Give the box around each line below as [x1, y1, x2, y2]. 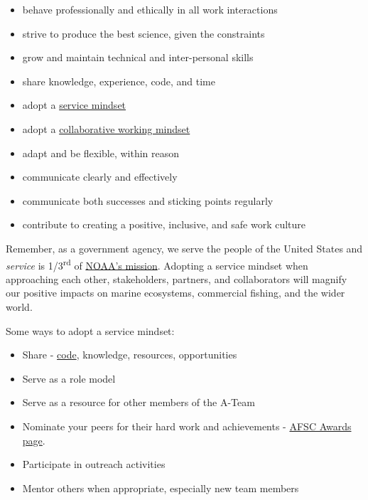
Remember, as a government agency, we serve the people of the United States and [6, 240, 363, 255]
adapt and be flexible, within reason [22, 145, 180, 160]
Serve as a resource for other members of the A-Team [22, 395, 255, 410]
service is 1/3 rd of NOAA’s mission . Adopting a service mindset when [6, 255, 308, 272]
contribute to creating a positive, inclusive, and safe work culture [22, 217, 306, 232]
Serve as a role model [22, 371, 116, 385]
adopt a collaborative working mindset [22, 121, 190, 136]
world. [6, 299, 33, 314]
